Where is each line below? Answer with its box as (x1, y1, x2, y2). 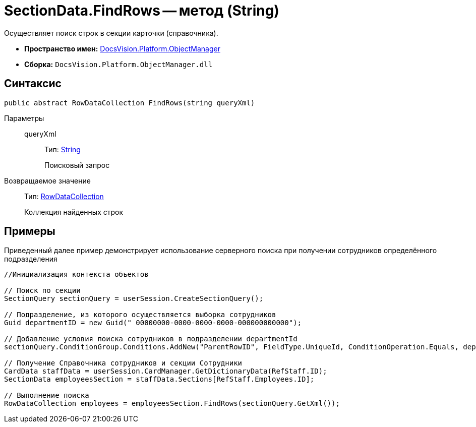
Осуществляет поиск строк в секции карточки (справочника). (4, 28, 218, 37)
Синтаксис (4, 77, 62, 90)
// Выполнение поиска (4, 391, 89, 400)
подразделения (4, 255, 57, 264)
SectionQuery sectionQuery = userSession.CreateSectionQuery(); (4, 294, 264, 303)
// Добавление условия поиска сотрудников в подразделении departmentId (4, 335, 297, 343)
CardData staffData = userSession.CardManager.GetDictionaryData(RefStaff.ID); (4, 367, 327, 376)
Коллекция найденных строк (24, 207, 124, 216)
